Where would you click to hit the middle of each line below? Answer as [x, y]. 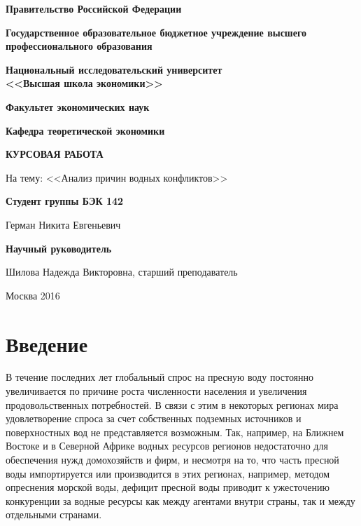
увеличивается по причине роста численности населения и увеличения [156, 391]
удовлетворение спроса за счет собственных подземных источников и [154, 418]
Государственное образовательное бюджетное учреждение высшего [156, 32]
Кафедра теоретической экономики [85, 130]
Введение [47, 343]
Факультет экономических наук [78, 106]
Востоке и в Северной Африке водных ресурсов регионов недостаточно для [167, 446]
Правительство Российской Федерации [94, 8]
